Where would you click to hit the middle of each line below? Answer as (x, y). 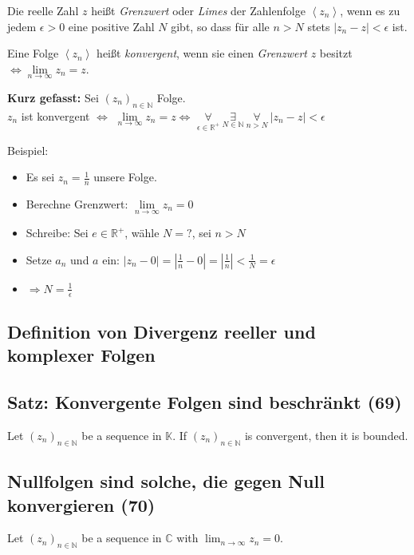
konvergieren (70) (81, 504)
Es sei (40, 177)
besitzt (336, 53)
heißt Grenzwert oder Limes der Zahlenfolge (198, 10)
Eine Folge (33, 53)
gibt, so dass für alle (220, 26)
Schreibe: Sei (57, 233)
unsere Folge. (125, 177)
